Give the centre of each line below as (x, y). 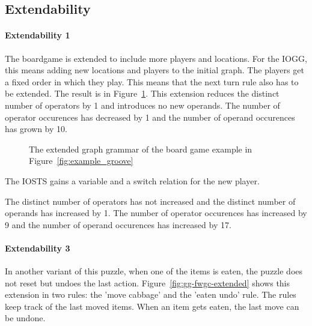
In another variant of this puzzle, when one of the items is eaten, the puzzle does (154, 271)
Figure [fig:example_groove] (81, 161)
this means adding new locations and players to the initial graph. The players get (154, 70)
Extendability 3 (38, 248)
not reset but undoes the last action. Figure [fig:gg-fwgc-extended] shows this (148, 282)
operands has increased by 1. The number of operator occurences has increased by (156, 213)
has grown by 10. (36, 129)
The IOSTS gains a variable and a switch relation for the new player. (132, 180)
